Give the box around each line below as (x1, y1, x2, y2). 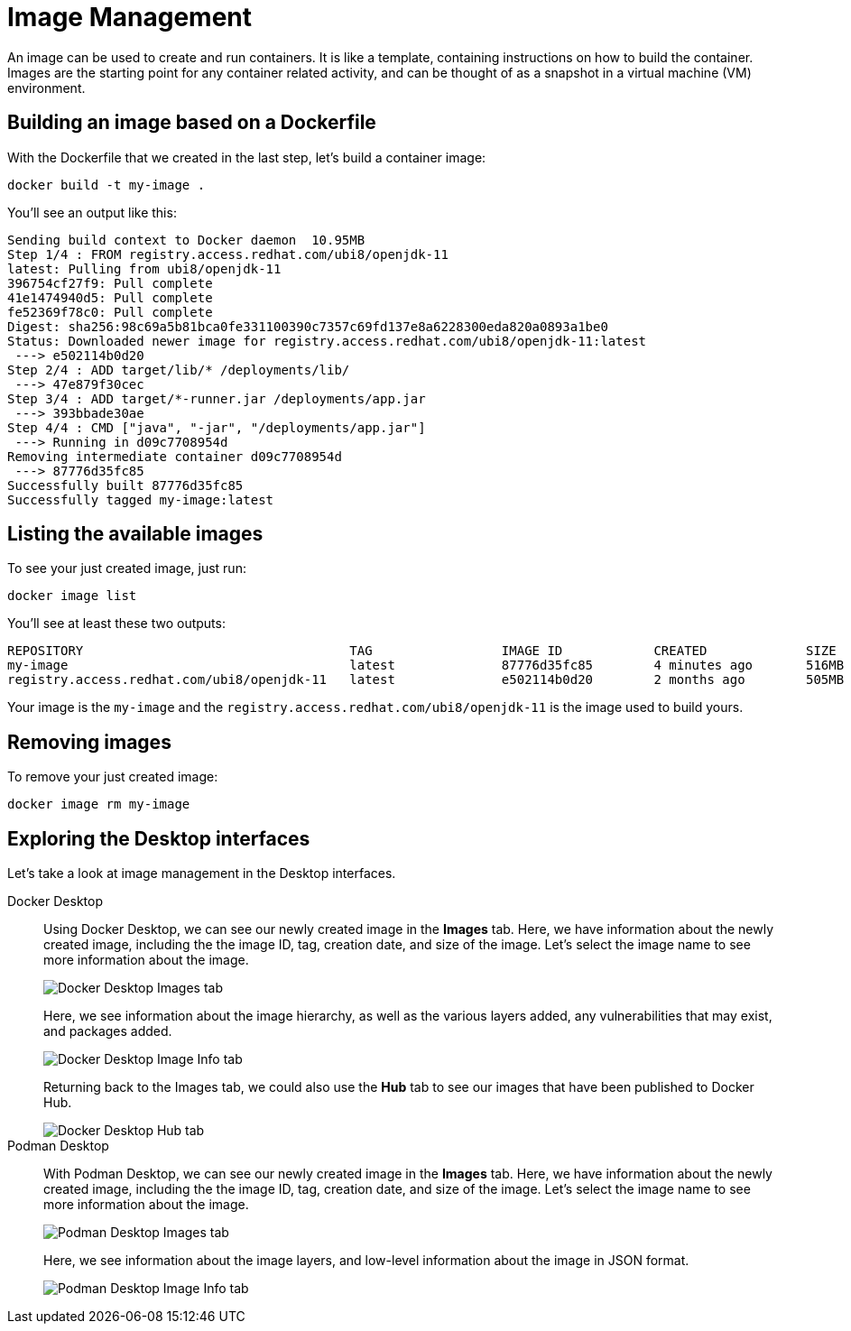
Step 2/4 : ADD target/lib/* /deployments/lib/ (7, 362, 350, 377)
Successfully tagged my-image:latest (7, 492, 274, 507)
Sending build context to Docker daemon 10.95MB (7, 232, 365, 247)
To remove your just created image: (7, 769, 218, 785)
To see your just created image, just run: (7, 560, 246, 577)
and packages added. (43, 1023, 172, 1040)
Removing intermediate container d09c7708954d (7, 448, 342, 464)
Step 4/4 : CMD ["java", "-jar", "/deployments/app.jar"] (7, 420, 426, 435)
